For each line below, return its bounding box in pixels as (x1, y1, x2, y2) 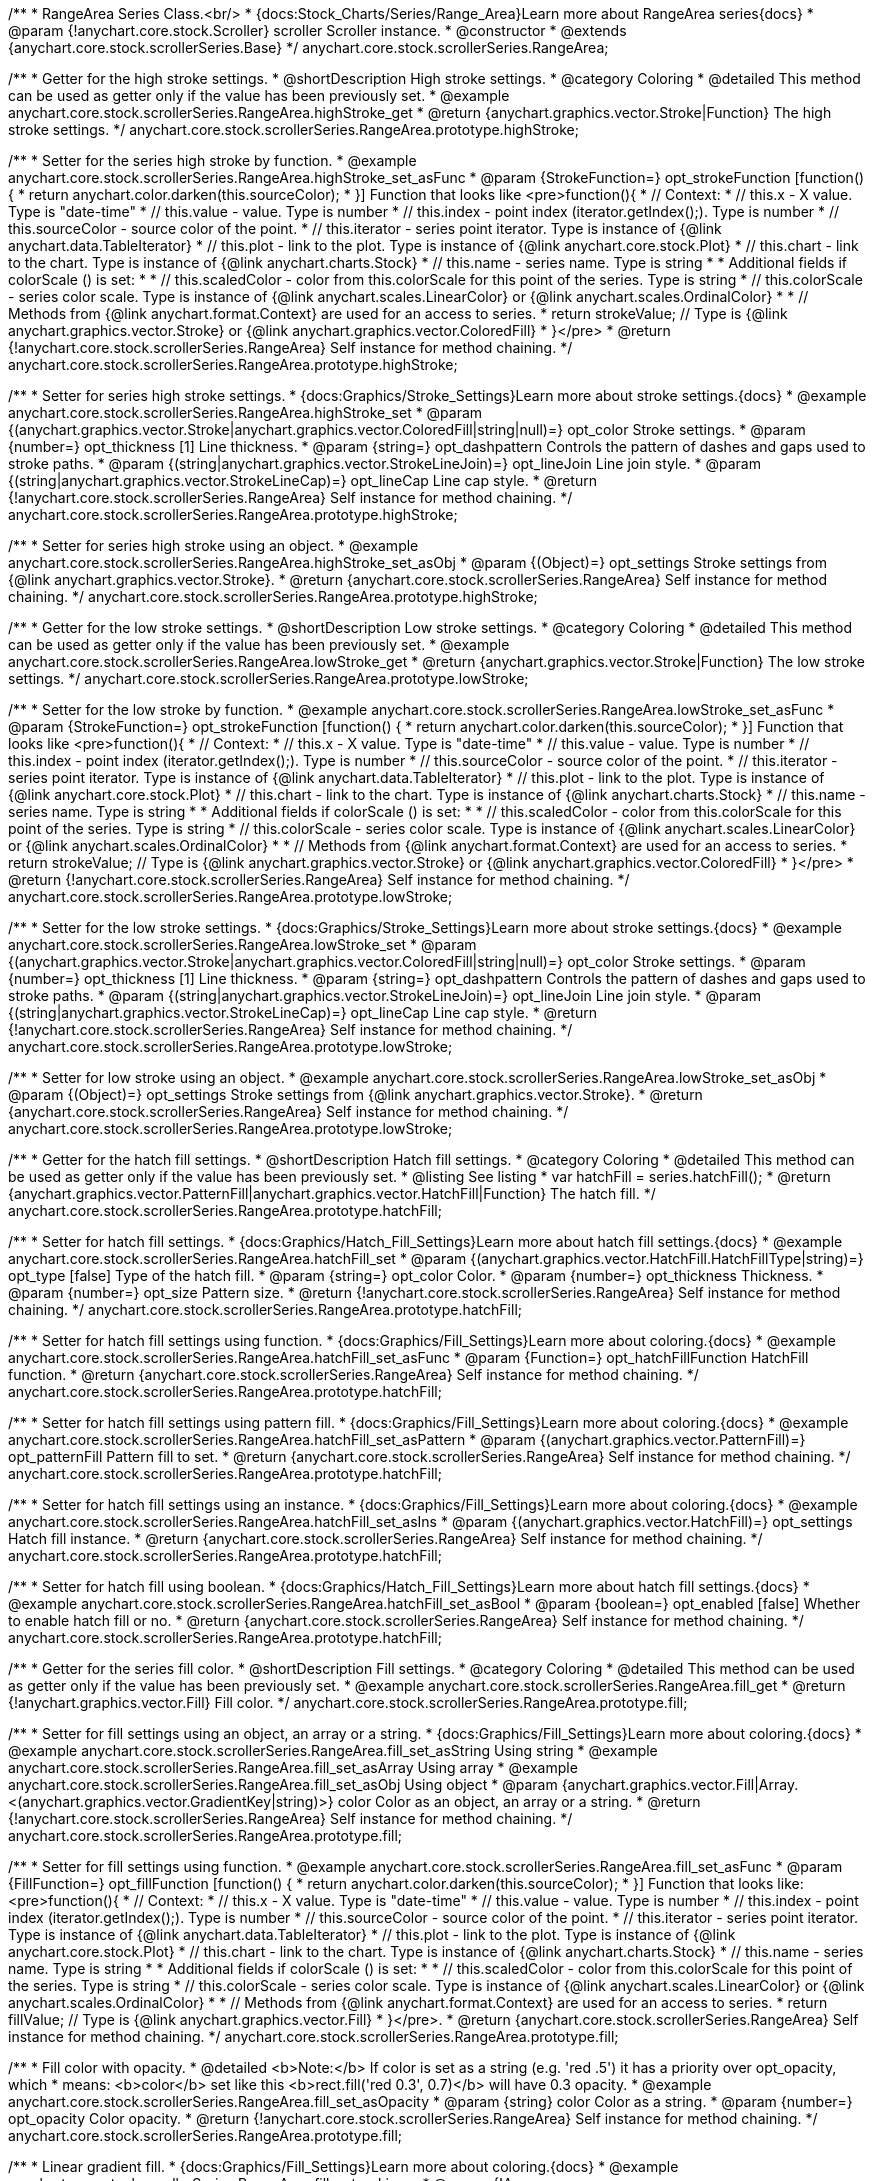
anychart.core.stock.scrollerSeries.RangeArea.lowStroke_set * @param (8, 936, 477, 953)
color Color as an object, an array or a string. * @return (337, 1793, 701, 1810)
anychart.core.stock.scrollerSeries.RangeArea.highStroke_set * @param (8, 404, 483, 421)
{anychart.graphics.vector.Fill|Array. (561, 1776, 799, 1793)
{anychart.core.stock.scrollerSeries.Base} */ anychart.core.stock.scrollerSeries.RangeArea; (8, 39, 609, 56)
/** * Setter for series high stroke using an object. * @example (8, 537, 419, 554)
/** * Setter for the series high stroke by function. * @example (8, 152, 417, 169)
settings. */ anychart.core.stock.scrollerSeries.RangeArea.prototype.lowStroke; (8, 670, 529, 687)
